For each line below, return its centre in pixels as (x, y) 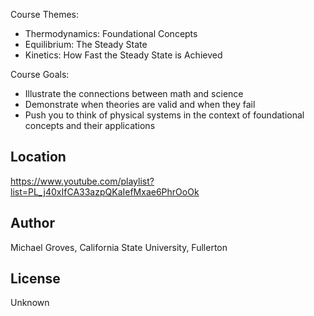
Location (38, 157)
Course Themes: (44, 14)
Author (32, 223)
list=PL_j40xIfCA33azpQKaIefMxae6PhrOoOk (105, 191)
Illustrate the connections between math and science (134, 93)
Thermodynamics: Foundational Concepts (111, 33)
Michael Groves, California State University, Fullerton (119, 247)
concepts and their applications (90, 125)
